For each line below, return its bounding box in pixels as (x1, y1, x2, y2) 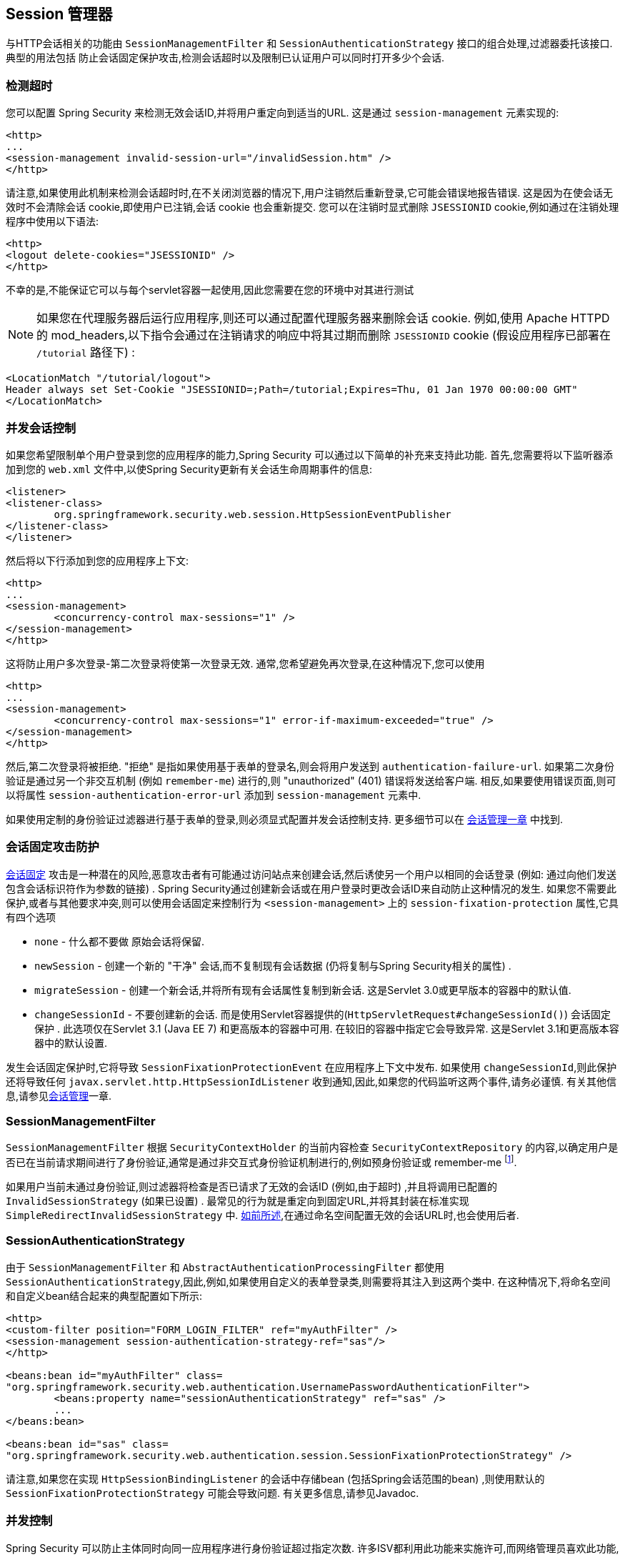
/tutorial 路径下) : (36, 345, 135, 360)
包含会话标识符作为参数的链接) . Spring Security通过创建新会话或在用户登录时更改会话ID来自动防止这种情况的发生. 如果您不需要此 (6, 882, 616, 895)
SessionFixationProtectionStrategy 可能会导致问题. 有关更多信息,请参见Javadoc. (6, 1486, 419, 1499)
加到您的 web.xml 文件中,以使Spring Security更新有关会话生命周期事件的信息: (6, 462, 373, 475)
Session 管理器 (6, 5, 113, 23)
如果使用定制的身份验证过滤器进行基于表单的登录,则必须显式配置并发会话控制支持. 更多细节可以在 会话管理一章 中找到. (6, 812, 563, 825)
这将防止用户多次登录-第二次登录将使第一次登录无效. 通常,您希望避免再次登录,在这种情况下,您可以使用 (6, 657, 485, 670)
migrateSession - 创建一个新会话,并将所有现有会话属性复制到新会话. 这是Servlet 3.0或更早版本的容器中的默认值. (34, 983, 571, 996)
